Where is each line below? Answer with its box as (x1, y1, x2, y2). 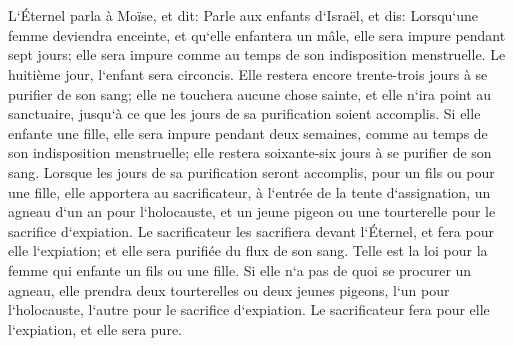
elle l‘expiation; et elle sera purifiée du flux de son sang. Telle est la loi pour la (8, 240, 488, 261)
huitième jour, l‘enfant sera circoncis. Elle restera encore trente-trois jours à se (8, 63, 488, 84)
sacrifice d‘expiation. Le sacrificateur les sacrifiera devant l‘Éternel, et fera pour (8, 220, 494, 241)
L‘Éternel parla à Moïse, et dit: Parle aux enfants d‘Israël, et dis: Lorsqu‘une (8, 5, 478, 26)
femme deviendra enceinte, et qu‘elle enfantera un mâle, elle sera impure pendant (8, 24, 506, 45)
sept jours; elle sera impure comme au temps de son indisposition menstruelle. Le (8, 44, 506, 65)
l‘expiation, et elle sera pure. (8, 318, 182, 339)
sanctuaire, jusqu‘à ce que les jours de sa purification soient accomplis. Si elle (8, 103, 481, 124)
